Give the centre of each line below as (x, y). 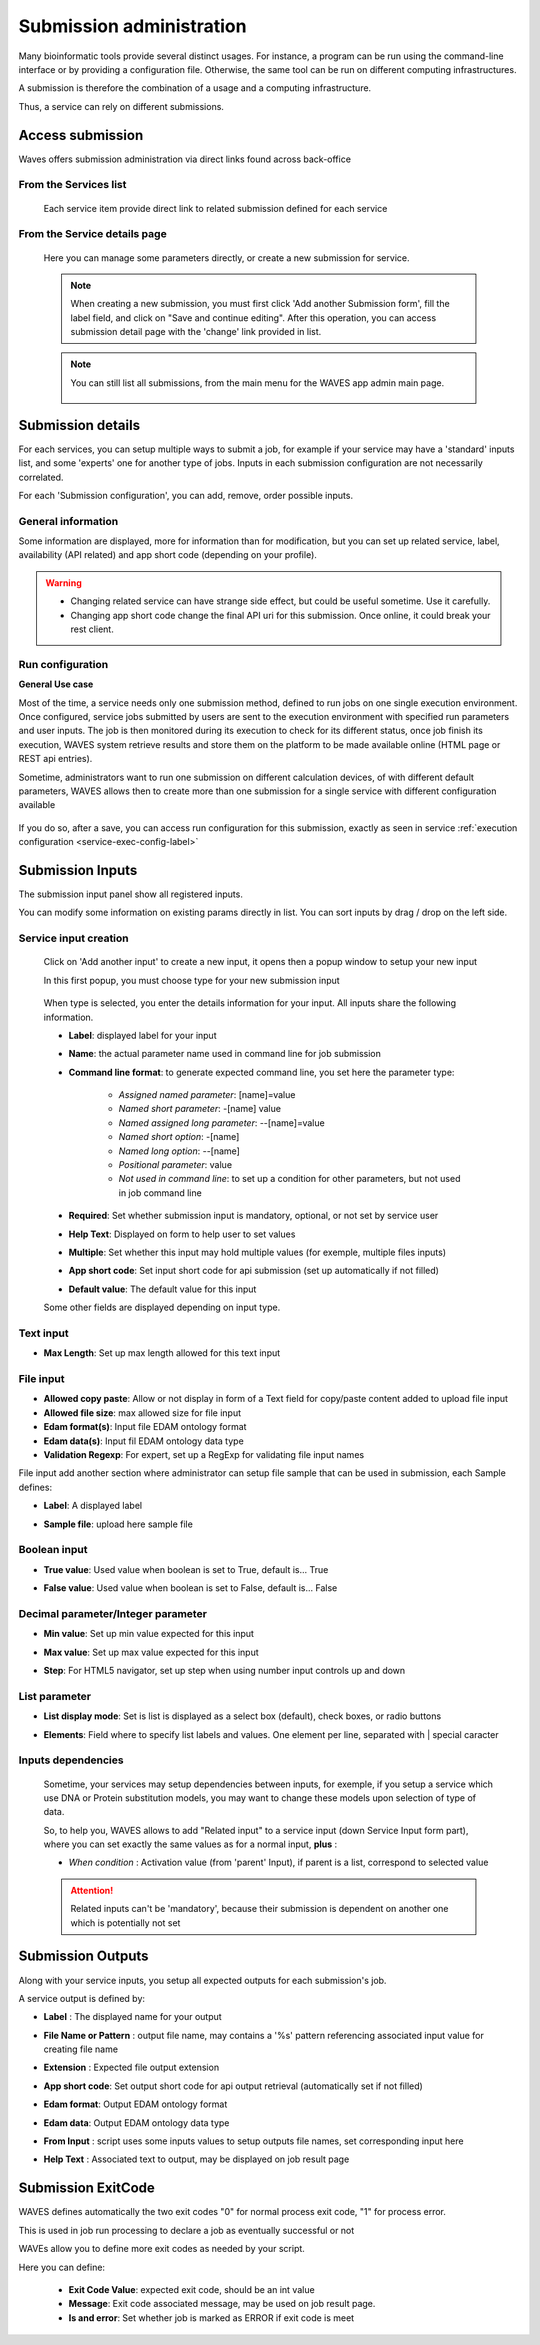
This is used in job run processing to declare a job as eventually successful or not (186, 2230)
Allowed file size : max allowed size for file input (142, 1412)
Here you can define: (61, 2267)
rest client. (92, 629)
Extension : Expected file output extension (131, 2067)
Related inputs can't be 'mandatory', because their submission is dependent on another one (259, 1909)
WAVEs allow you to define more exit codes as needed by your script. (161, 2249)
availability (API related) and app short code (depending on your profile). (167, 555)
